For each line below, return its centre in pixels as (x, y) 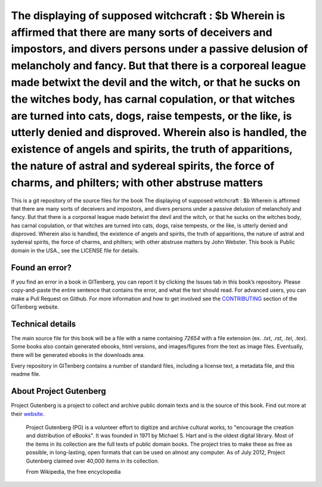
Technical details (44, 324)
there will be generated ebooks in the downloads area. (78, 355)
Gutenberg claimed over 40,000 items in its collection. (92, 461)
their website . (28, 414)
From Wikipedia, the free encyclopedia (73, 472)
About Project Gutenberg (59, 391)
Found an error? (41, 268)
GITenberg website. (35, 307)
